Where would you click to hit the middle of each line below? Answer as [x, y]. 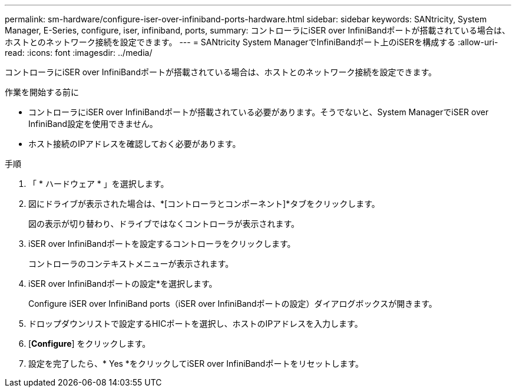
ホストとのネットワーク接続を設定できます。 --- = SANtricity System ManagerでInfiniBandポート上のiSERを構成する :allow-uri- [252, 42]
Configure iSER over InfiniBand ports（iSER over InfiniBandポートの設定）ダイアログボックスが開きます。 [233, 304]
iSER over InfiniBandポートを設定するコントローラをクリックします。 [162, 244]
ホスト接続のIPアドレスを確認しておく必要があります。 [135, 144]
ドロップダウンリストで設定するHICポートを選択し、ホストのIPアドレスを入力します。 [196, 324]
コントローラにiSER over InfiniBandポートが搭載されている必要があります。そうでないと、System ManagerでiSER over [259, 112]
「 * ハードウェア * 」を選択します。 [99, 184]
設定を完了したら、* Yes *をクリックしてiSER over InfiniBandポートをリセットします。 [196, 363]
